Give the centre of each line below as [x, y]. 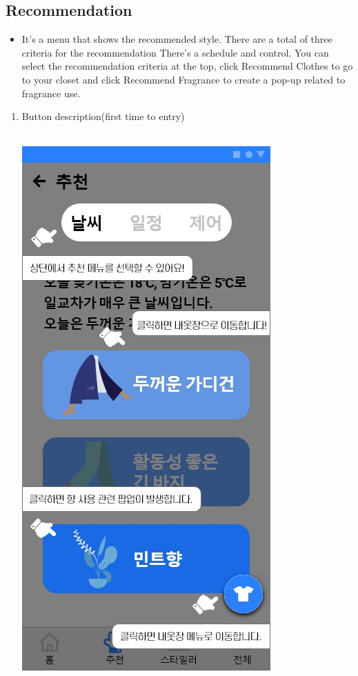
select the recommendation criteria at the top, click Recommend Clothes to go [187, 66]
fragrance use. [51, 93]
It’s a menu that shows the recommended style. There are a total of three [177, 39]
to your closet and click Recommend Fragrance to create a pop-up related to [183, 79]
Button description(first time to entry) [103, 116]
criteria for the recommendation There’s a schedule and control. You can [175, 52]
